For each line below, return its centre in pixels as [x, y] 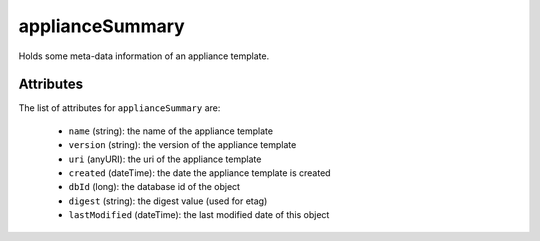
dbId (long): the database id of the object [154, 187]
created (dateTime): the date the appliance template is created [199, 173]
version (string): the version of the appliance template [182, 145]
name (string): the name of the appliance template [171, 131]
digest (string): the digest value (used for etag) [168, 201]
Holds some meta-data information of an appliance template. [144, 56]
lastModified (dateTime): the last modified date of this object [199, 215]
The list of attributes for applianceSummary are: [119, 108]
